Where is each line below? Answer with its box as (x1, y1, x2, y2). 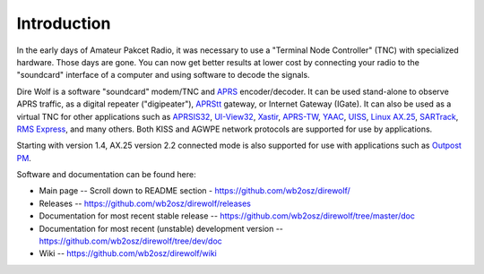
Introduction (16, 13, 111, 33)
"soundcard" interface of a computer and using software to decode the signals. (16, 70, 310, 81)
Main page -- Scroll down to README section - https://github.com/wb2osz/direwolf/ (39, 185, 350, 196)
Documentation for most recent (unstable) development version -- (39, 223, 284, 234)
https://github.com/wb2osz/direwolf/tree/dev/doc (39, 235, 223, 246)
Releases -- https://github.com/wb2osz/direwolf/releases (39, 198, 251, 209)
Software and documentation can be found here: (16, 169, 196, 180)
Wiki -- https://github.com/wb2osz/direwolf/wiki (39, 248, 217, 259)
